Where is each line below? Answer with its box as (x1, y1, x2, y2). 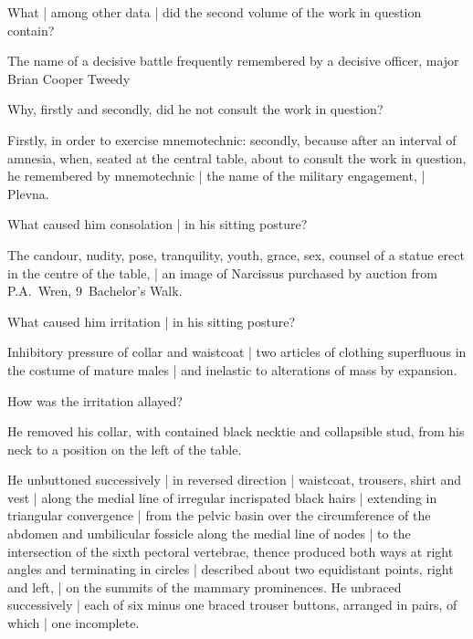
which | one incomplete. (7, 613, 140, 633)
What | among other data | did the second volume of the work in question (7, 3, 422, 21)
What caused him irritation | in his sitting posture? (7, 311, 296, 330)
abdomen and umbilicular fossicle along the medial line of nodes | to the (7, 524, 411, 543)
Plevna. (7, 183, 49, 203)
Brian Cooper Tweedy (7, 68, 131, 88)
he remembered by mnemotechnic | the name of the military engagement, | (7, 166, 426, 185)
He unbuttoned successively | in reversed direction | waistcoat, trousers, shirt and (7, 470, 462, 489)
